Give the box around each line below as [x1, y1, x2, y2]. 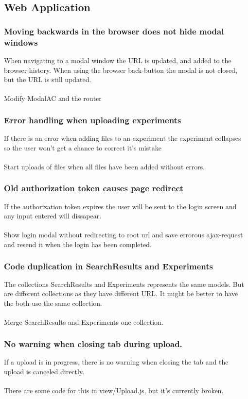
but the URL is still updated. [4, 74, 91, 84]
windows [4, 36, 38, 48]
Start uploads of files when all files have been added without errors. [4, 161, 205, 171]
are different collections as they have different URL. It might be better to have [4, 288, 238, 299]
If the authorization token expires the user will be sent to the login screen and [4, 201, 237, 211]
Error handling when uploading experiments [4, 114, 181, 126]
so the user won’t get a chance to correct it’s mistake [4, 142, 161, 152]
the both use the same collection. [4, 298, 102, 308]
